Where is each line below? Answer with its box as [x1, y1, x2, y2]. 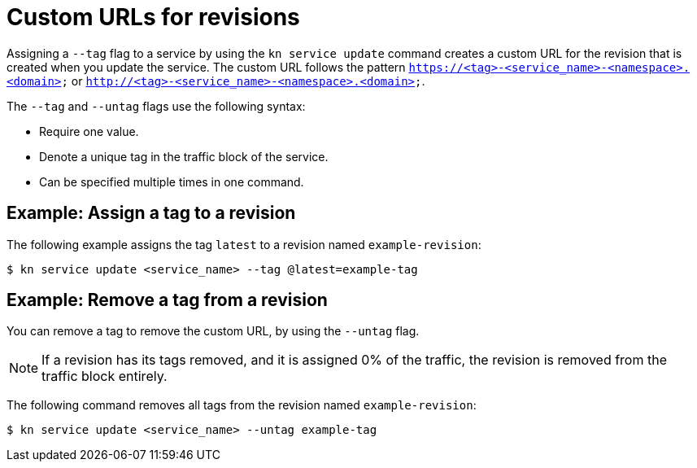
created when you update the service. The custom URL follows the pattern [7, 59, 406, 74]
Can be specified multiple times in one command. [39, 174, 304, 189]
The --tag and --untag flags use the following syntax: [7, 98, 306, 113]
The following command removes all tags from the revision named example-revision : [7, 398, 477, 413]
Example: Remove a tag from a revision [7, 290, 328, 311]
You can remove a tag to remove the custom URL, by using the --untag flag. [7, 324, 420, 339]
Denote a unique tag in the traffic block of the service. [39, 149, 329, 164]
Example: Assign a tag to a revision [7, 203, 296, 224]
